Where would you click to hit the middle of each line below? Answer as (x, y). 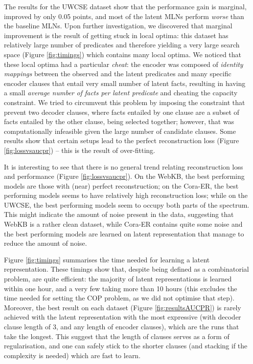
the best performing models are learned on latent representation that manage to (124, 233)
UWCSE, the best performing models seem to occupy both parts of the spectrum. (127, 204)
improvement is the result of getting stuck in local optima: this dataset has (116, 35)
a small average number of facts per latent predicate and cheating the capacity (121, 93)
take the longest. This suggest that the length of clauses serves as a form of (117, 336)
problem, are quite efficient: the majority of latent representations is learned (118, 279)
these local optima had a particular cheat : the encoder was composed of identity (124, 64)
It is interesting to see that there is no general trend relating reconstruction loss (124, 166)
